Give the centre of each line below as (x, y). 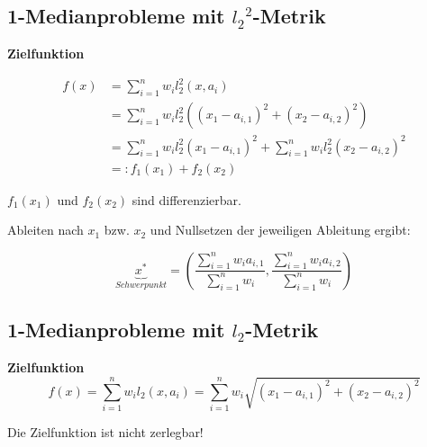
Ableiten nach (45, 230)
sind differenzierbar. (186, 199)
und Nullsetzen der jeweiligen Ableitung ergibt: (280, 230)
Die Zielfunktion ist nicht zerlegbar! (105, 431)
